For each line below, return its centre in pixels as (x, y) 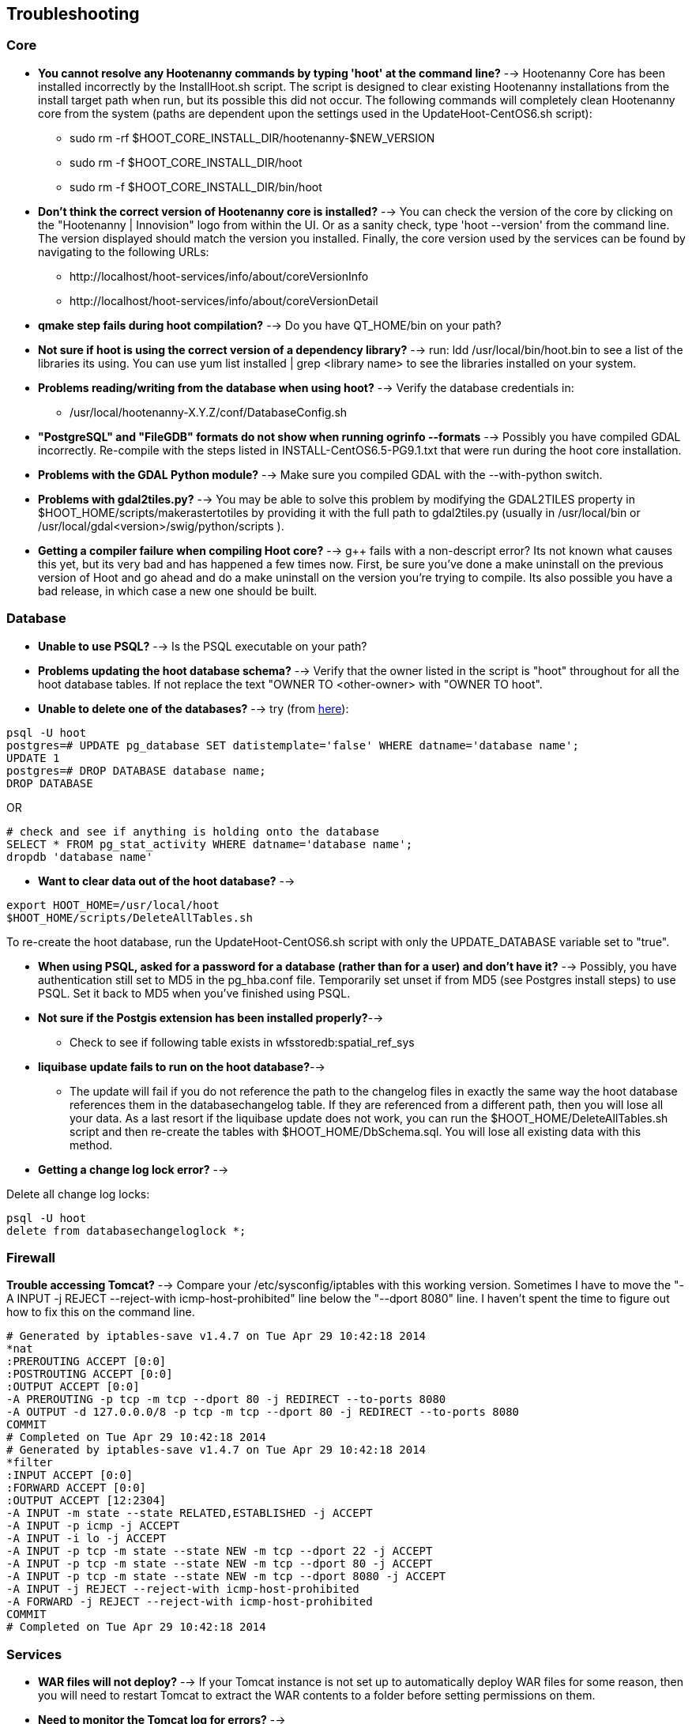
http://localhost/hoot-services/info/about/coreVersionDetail (224, 300)
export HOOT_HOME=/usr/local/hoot (113, 905)
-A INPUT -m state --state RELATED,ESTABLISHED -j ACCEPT (190, 1513)
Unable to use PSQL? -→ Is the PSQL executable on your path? (203, 646)
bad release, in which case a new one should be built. (178, 590)
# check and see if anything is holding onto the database (193, 831)
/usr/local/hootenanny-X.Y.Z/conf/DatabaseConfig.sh (209, 412)
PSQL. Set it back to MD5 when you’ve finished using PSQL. (194, 993)
